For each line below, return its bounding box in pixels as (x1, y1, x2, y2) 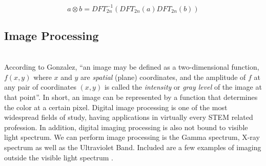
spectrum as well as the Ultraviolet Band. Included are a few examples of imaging (4, 142, 261, 153)
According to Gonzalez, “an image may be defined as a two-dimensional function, (4, 61, 259, 72)
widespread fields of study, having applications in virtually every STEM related (4, 112, 253, 122)
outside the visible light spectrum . (4, 152, 114, 162)
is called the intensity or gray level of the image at (104, 81, 262, 92)
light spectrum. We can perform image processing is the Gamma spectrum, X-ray (4, 132, 260, 142)
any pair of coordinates (4, 81, 76, 92)
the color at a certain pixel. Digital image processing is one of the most (4, 101, 228, 112)
